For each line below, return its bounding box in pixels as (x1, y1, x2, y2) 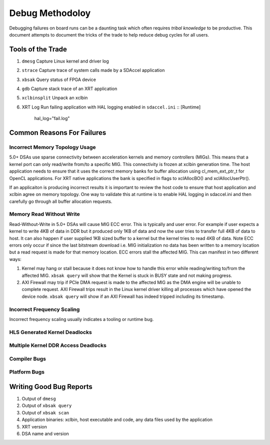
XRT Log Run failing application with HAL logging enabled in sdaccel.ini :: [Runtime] (21, 104, 201, 110)
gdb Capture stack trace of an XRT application (21, 85, 117, 92)
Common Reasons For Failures (9, 128, 106, 137)
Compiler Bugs (9, 355, 46, 362)
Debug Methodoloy (9, 7, 91, 18)
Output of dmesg (21, 395, 56, 402)
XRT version (21, 423, 47, 429)
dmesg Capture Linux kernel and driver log (21, 58, 109, 64)
